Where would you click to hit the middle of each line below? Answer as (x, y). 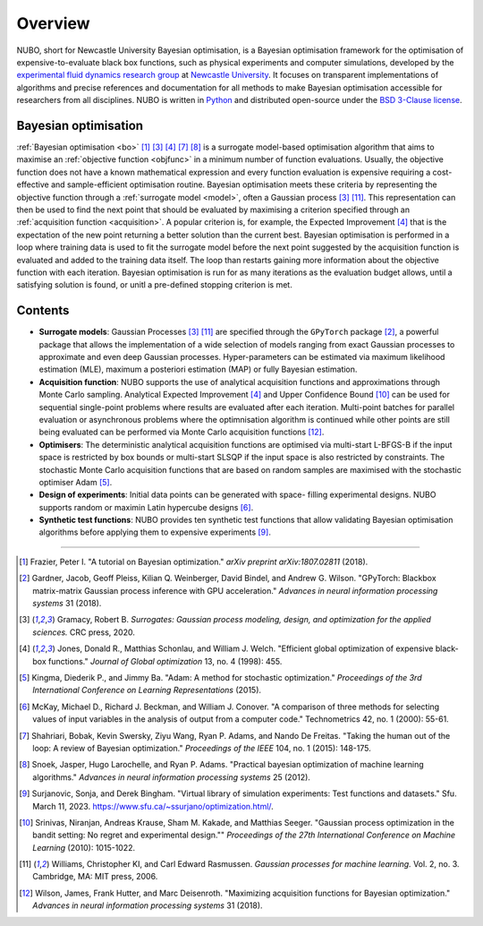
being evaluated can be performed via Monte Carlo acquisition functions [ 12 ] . (182, 432)
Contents (43, 310)
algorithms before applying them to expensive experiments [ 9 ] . (155, 532)
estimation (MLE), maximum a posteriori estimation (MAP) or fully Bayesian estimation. (198, 369)
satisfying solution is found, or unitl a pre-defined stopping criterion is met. (154, 285)
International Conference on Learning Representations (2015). (147, 690)
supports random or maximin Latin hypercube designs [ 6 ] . (146, 507)
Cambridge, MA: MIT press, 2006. (95, 877)
